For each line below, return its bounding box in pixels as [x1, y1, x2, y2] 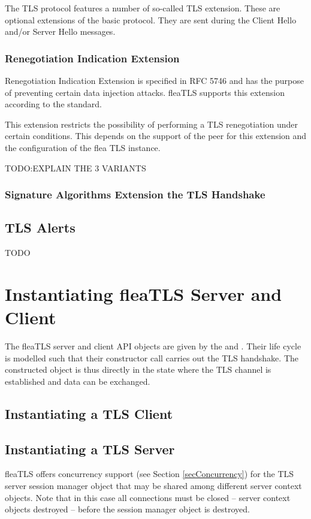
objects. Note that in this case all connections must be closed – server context [5, 491, 291, 503]
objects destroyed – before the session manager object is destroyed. [5, 503, 250, 515]
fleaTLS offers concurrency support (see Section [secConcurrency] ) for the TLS [5, 467, 294, 480]
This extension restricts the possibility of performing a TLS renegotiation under [5, 117, 298, 130]
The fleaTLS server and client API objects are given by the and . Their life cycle [5, 340, 301, 352]
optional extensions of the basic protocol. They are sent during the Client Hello [5, 13, 297, 26]
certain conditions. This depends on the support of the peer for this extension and [5, 129, 307, 142]
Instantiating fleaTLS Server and [5, 281, 282, 306]
